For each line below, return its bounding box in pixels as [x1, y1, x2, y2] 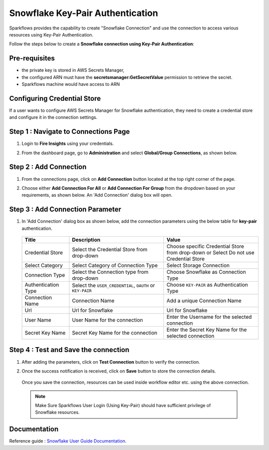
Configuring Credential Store [9, 94, 101, 102]
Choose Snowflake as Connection [166, 268, 246, 275]
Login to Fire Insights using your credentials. [21, 140, 114, 147]
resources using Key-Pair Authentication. [9, 31, 94, 37]
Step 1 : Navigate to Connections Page [9, 127, 130, 136]
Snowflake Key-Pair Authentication [9, 7, 158, 18]
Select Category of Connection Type [72, 262, 158, 269]
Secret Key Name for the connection [72, 329, 157, 336]
